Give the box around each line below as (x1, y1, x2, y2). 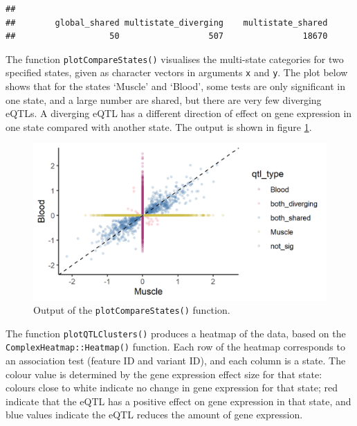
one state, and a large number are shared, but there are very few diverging (6, 92, 322, 107)
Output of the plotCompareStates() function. (33, 303, 230, 317)
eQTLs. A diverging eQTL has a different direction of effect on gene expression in (6, 106, 352, 121)
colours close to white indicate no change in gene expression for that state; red (6, 380, 338, 395)
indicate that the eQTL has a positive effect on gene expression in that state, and (6, 393, 351, 408)
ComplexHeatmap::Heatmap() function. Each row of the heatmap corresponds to (6, 339, 345, 354)
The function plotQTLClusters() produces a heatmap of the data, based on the (6, 326, 346, 340)
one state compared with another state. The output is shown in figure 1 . (6, 119, 312, 134)
